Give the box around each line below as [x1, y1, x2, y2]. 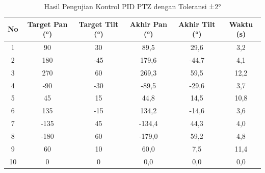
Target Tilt [78, 18, 119, 29]
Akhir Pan [129, 18, 167, 29]
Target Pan [27, 18, 68, 29]
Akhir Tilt [178, 18, 216, 29]
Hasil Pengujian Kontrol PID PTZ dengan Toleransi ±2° [44, 1, 221, 11]
